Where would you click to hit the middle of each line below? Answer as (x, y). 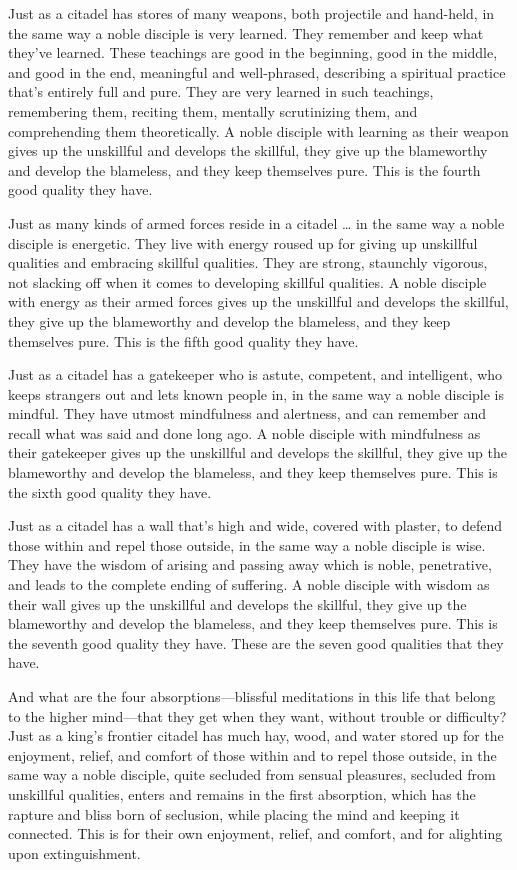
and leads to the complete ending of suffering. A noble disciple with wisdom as (249, 584)
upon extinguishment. (74, 852)
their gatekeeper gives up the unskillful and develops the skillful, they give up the (257, 452)
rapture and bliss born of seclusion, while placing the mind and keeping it (234, 813)
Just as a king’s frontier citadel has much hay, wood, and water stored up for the (256, 735)
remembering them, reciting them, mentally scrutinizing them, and (213, 110)
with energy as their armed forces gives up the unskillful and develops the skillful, (258, 301)
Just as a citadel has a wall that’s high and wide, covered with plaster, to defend (255, 525)
